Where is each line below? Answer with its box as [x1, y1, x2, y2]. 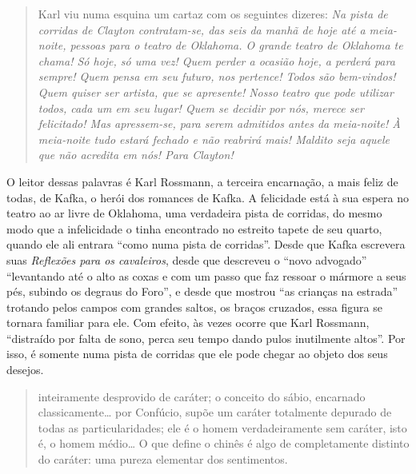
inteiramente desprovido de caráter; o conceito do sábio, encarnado [38, 388, 366, 404]
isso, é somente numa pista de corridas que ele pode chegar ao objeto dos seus [6, 345, 388, 362]
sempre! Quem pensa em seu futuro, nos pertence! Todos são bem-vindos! [38, 68, 396, 85]
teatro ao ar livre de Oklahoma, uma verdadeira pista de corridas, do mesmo [6, 205, 382, 221]
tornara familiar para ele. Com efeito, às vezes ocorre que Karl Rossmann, [6, 314, 370, 331]
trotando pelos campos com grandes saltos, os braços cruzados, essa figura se [6, 298, 382, 315]
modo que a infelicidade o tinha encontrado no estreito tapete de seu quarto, [6, 220, 382, 237]
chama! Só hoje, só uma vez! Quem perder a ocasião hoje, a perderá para [38, 52, 395, 69]
